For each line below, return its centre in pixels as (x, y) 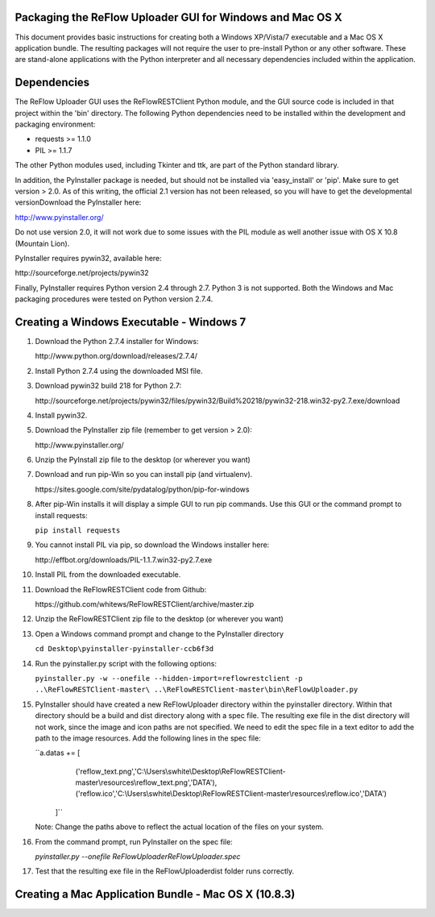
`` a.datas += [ (58, 753)
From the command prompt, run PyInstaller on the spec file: (134, 841)
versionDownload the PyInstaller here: (78, 202)
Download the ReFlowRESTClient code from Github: (121, 589)
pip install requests (78, 531)
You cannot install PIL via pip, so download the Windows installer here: (152, 545)
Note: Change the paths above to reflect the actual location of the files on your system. (179, 827)
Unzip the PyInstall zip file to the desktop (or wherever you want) (143, 460)
